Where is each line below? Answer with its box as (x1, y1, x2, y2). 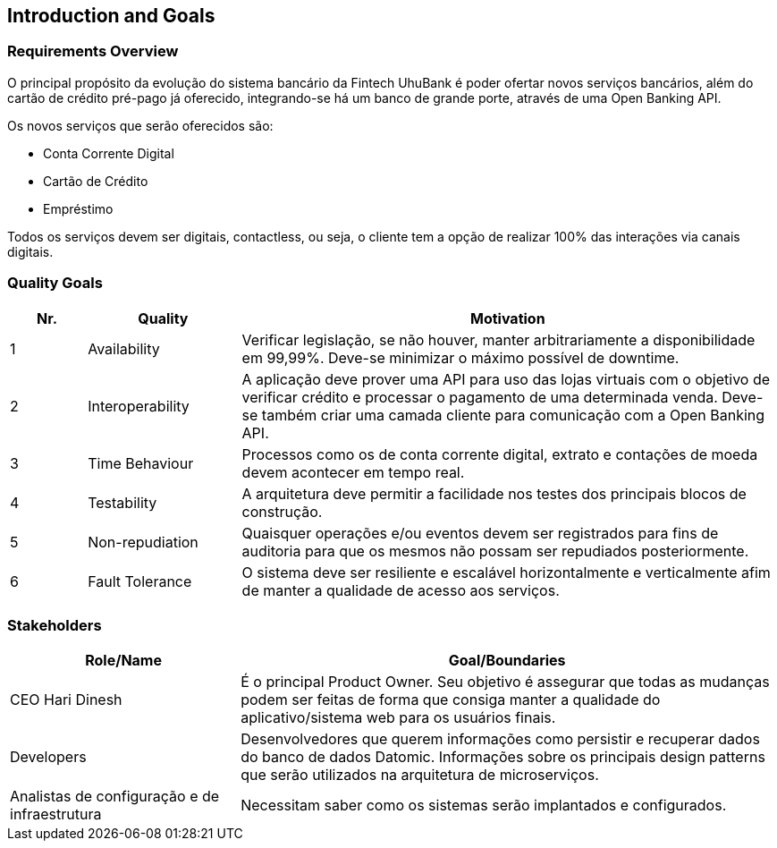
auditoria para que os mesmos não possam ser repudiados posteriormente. (241, 541, 749, 560)
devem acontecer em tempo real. (241, 462, 465, 481)
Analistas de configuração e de (10, 787, 220, 806)
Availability (88, 339, 160, 358)
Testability (88, 493, 157, 512)
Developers (10, 748, 87, 767)
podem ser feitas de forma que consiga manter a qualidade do (241, 691, 661, 709)
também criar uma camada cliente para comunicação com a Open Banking (261, 405, 765, 424)
